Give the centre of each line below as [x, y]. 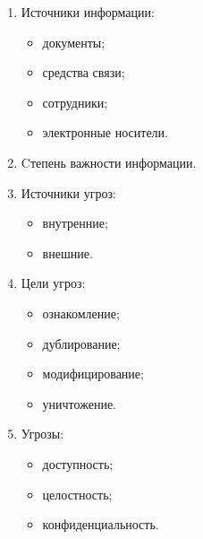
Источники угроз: [68, 192]
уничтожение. [79, 403]
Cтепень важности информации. [109, 162]
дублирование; [81, 343]
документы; [74, 42]
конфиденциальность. [101, 524]
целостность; [77, 494]
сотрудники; [75, 102]
